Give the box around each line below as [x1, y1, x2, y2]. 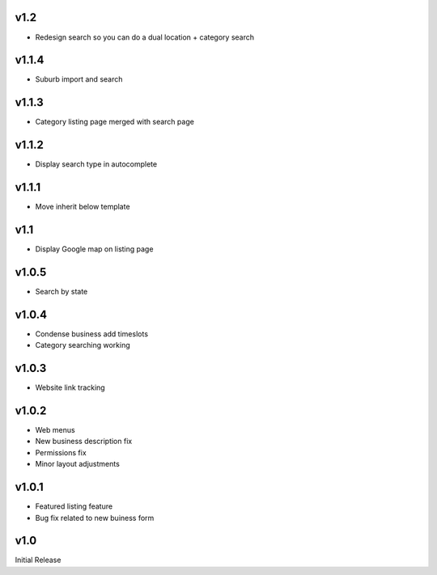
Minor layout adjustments [35, 459, 121, 469]
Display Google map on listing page [35, 244, 154, 254]
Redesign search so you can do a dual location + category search [35, 32, 255, 42]
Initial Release [15, 555, 62, 565]
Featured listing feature [35, 501, 113, 511]
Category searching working [35, 340, 131, 350]
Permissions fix [35, 447, 87, 457]
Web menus [35, 425, 76, 435]
